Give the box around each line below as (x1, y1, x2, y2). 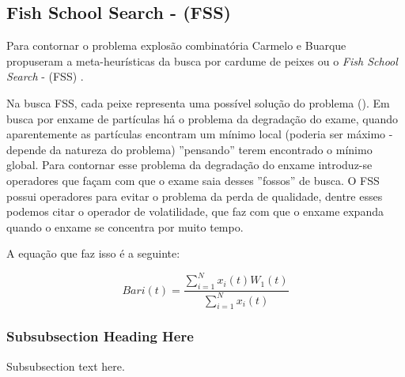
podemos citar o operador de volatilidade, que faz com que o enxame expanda (6, 203, 384, 220)
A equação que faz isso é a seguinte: (6, 245, 180, 262)
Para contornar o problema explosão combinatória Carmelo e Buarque (6, 37, 346, 54)
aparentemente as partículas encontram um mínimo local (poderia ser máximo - (6, 126, 393, 142)
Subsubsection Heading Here (6, 326, 194, 346)
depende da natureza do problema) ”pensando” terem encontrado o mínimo (6, 141, 373, 157)
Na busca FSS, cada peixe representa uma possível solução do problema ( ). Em (6, 94, 390, 111)
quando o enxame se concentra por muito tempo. (6, 218, 244, 235)
